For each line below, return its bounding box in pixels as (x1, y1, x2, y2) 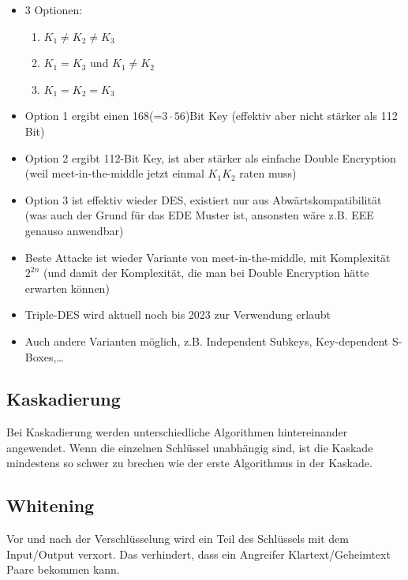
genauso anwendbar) (24, 222, 124, 238)
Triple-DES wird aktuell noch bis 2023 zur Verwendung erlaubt (24, 306, 331, 323)
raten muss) (239, 165, 297, 181)
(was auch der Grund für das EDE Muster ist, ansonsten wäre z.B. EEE (24, 207, 374, 223)
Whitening (6, 493, 95, 518)
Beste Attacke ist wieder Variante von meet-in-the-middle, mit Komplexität (24, 249, 391, 265)
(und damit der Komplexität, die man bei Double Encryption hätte (43, 264, 369, 281)
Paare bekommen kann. (6, 561, 120, 578)
